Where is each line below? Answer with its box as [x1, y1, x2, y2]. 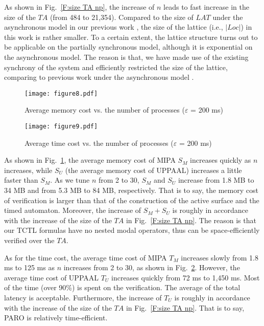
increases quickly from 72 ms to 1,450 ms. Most [111, 272, 260, 282]
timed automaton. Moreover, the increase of [4, 205, 141, 215]
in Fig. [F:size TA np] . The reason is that [126, 214, 256, 225]
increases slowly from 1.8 [181, 252, 258, 263]
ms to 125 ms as [4, 262, 55, 273]
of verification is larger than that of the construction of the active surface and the [4, 194, 259, 205]
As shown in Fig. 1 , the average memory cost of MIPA [4, 155, 176, 165]
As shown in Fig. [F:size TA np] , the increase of [4, 2, 155, 12]
